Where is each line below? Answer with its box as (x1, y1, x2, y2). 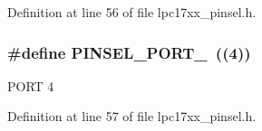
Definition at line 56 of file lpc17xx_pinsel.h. (7, 3, 257, 21)
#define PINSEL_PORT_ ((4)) (7, 41, 251, 63)
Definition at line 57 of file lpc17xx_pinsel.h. (7, 107, 257, 126)
